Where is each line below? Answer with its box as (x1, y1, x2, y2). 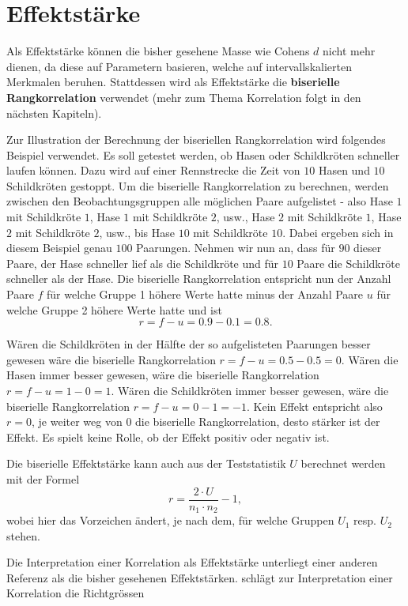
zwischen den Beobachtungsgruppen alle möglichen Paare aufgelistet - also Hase (6, 193, 393, 209)
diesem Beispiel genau (6, 239, 112, 256)
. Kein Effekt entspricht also (246, 397, 383, 414)
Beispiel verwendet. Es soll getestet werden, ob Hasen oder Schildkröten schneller (6, 146, 400, 163)
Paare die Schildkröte (297, 254, 400, 271)
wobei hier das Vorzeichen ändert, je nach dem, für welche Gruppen (6, 512, 334, 529)
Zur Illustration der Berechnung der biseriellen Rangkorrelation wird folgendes (6, 131, 386, 148)
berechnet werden (300, 455, 386, 472)
